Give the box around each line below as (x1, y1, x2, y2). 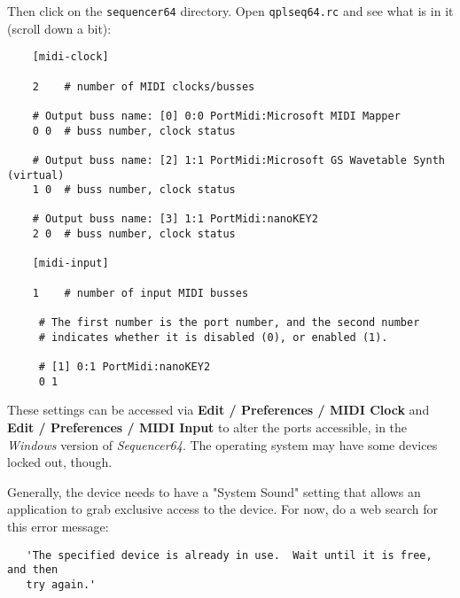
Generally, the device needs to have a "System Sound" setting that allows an (7, 482, 421, 501)
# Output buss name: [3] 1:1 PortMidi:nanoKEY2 (32, 213, 318, 226)
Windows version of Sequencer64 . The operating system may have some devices (7, 435, 438, 454)
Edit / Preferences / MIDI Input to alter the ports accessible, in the (7, 417, 408, 436)
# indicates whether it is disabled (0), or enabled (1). (38, 330, 388, 344)
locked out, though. (7, 453, 113, 471)
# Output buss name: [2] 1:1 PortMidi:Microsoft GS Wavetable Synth (32, 153, 445, 167)
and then (7, 563, 58, 577)
